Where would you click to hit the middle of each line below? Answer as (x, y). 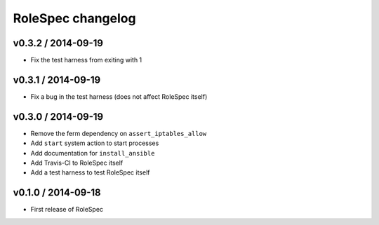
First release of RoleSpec (67, 210)
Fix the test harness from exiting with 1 (86, 60)
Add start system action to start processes (95, 143)
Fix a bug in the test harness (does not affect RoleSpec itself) (119, 96)
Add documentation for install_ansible (93, 153)
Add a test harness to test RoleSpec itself (90, 172)
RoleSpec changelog (74, 18)
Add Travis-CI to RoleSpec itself (77, 163)
